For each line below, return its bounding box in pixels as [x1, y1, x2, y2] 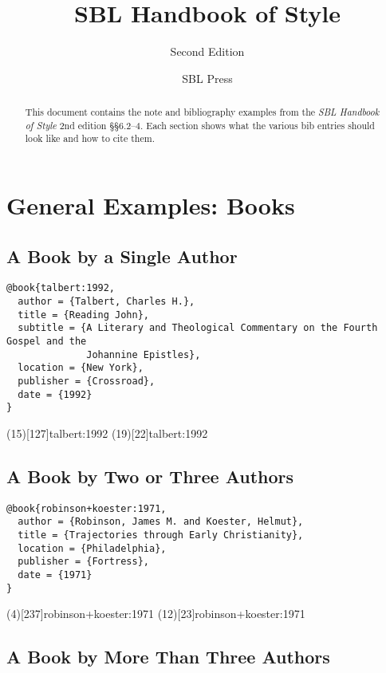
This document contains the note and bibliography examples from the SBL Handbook [25, 105, 380, 119]
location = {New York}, [18, 362, 144, 374]
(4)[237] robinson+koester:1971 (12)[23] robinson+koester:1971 [6, 605, 305, 622]
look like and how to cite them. [25, 132, 155, 145]
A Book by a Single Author [6, 243, 238, 268]
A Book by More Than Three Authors [6, 644, 330, 669]
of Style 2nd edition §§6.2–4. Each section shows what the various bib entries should [25, 118, 375, 132]
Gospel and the [6, 336, 87, 348]
